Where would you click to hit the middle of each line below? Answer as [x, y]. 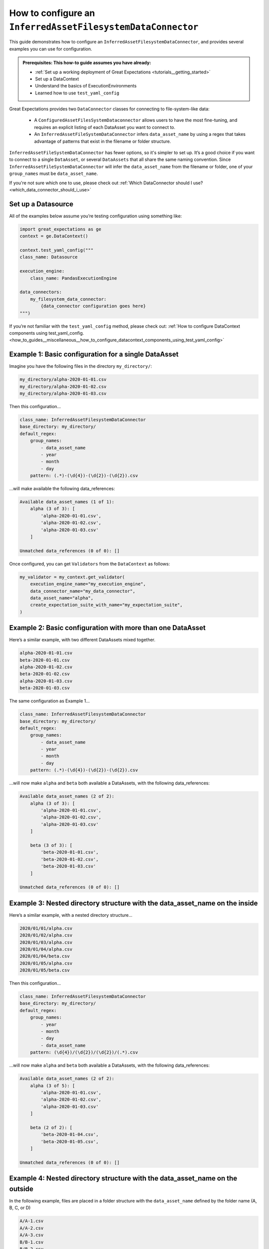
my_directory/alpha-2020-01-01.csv [63, 379]
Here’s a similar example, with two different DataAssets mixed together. [82, 640]
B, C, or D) [20, 1208]
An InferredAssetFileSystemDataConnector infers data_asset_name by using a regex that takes [140, 134]
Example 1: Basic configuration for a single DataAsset [94, 354]
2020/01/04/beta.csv [45, 956]
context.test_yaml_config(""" [57, 250]
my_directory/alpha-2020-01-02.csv [63, 386]
